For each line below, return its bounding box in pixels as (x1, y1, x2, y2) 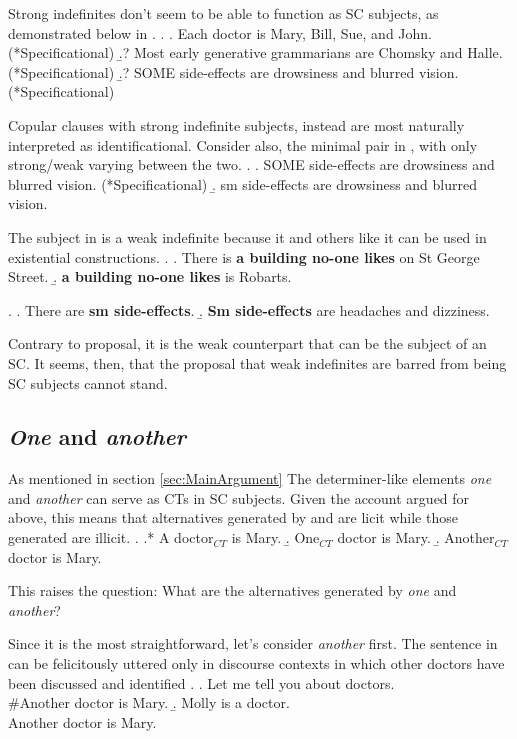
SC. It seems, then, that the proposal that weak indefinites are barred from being (8, 352, 507, 373)
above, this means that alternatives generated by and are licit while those (8, 507, 458, 528)
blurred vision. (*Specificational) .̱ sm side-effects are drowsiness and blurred (8, 173, 477, 194)
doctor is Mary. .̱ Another (337, 527, 495, 548)
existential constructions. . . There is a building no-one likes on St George (8, 246, 480, 267)
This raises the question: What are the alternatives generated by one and (8, 580, 457, 601)
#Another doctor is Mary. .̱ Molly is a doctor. (8, 692, 290, 713)
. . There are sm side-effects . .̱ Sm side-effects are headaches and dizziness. (8, 299, 490, 320)
